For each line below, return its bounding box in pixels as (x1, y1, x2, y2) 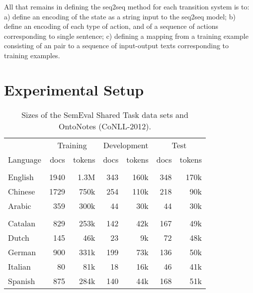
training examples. (4, 50, 60, 60)
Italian (8, 260, 31, 272)
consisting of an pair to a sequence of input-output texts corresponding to (4, 40, 229, 51)
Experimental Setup (4, 79, 144, 99)
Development (103, 139, 149, 151)
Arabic (8, 199, 31, 211)
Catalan (8, 217, 36, 229)
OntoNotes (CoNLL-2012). (59, 120, 151, 132)
